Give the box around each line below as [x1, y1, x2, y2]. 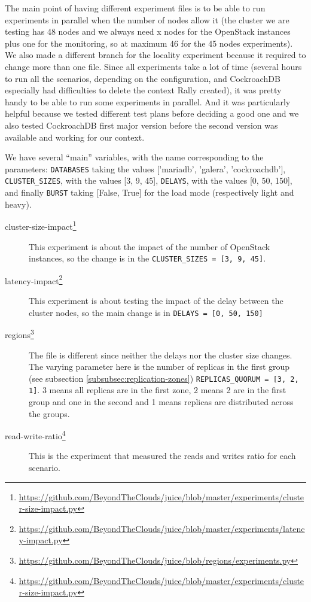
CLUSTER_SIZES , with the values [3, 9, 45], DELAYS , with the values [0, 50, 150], [5, 174, 292, 187]
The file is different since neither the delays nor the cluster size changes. [29, 348, 292, 361]
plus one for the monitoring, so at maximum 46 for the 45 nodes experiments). [5, 37, 293, 49]
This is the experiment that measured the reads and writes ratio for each [29, 449, 296, 462]
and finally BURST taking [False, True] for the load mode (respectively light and [5, 186, 294, 199]
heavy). [5, 197, 32, 210]
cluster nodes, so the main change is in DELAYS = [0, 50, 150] [29, 306, 263, 318]
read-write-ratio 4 [5, 428, 66, 442]
